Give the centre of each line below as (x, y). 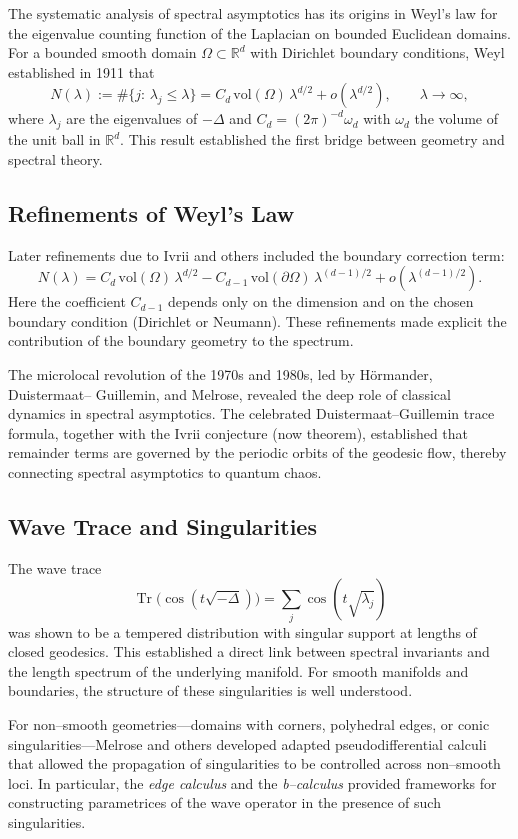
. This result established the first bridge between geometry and (312, 139)
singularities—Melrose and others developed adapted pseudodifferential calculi (247, 743)
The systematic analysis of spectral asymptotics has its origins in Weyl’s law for (253, 13)
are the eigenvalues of (132, 118)
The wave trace (55, 567)
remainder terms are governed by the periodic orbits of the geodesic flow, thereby (257, 452)
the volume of (456, 118)
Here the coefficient (67, 301)
